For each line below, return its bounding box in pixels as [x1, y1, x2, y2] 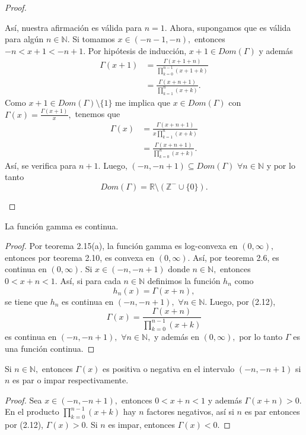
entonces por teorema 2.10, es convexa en [5, 251, 155, 263]
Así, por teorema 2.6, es [193, 251, 279, 263]
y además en [154, 330, 199, 343]
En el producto [5, 405, 59, 418]
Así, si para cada [60, 274, 121, 286]
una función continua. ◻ [5, 342, 95, 354]
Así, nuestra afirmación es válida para [5, 21, 142, 33]
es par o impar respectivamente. [12, 374, 129, 386]
